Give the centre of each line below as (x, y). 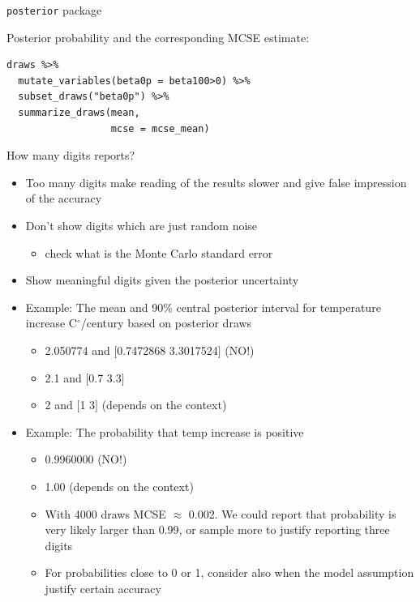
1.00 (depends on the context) (119, 486)
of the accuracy (64, 198)
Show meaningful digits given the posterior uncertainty (162, 280)
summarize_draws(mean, (79, 113)
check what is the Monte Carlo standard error (159, 252)
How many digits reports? (71, 155)
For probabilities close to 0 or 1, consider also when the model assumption (229, 572)
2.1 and (63, 377)
